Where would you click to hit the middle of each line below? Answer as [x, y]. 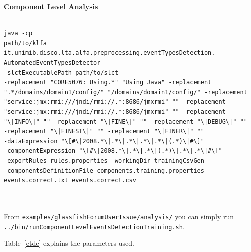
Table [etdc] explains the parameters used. [69, 243]
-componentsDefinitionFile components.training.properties [104, 171]
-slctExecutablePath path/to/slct [61, 73]
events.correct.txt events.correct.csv [70, 181]
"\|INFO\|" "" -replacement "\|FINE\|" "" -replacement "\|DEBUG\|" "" [126, 122]
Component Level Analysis [51, 6]
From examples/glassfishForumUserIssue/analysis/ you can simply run [119, 216]
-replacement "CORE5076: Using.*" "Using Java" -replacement [108, 83]
